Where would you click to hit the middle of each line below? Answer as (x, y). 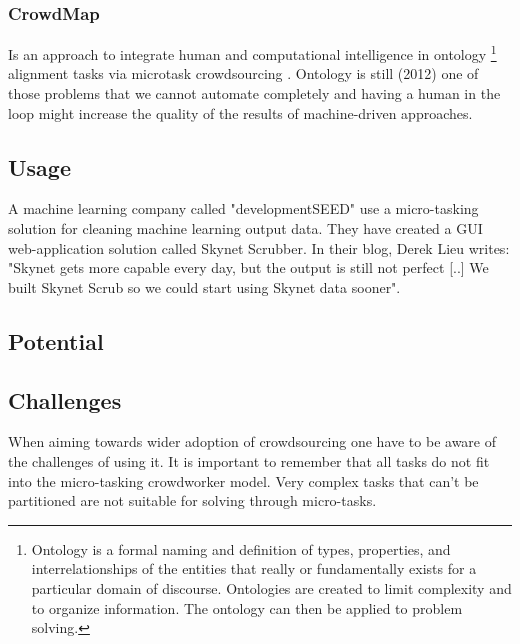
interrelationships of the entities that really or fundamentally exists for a (254, 568)
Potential (56, 340)
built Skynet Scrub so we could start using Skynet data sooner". (204, 286)
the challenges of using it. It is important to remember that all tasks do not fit (249, 461)
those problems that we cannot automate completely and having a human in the (254, 93)
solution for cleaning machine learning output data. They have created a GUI (245, 228)
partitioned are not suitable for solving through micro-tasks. (192, 500)
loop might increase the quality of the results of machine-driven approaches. (240, 112)
